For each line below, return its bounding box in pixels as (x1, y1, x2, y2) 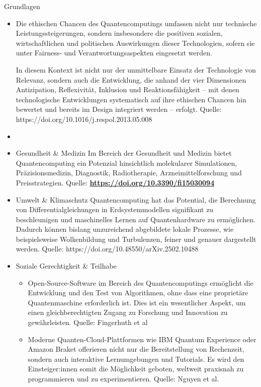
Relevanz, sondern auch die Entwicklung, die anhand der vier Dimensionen (16, 74, 246, 85)
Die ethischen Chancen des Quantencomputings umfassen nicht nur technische (16, 18, 257, 28)
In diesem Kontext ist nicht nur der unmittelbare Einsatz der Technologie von (16, 64, 256, 75)
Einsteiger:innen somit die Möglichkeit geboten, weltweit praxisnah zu (28, 363, 244, 374)
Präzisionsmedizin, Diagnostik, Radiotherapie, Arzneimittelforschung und (16, 167, 242, 178)
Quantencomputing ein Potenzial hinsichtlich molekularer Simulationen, (16, 157, 237, 168)
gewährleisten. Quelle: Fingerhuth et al (28, 317, 148, 328)
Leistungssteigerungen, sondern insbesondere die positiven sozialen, (16, 28, 223, 38)
